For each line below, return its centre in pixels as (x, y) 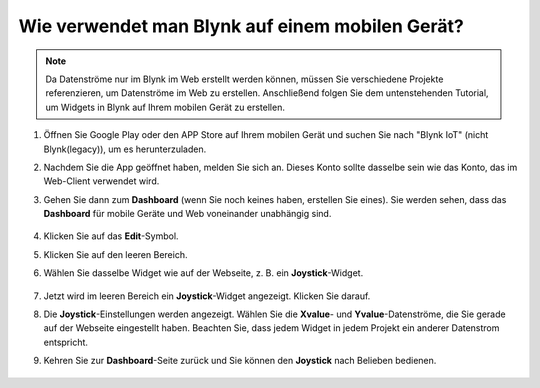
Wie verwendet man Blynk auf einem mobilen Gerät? (241, 26)
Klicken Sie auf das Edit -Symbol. (111, 236)
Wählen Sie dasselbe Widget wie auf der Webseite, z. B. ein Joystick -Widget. (203, 273)
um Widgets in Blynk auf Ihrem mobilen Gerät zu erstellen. (165, 107)
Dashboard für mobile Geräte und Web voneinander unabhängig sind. (187, 214)
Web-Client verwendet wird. (101, 181)
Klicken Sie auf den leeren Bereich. (115, 254)
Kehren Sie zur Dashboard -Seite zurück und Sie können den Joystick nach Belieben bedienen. (240, 361)
